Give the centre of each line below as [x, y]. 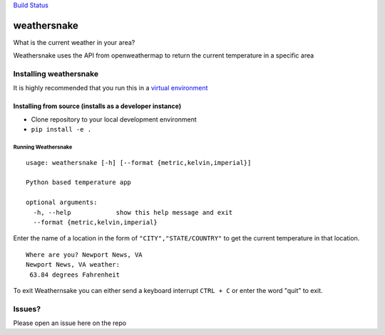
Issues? [27, 309]
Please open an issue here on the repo [70, 323]
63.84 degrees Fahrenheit [75, 275]
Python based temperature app [79, 182]
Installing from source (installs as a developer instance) [97, 106]
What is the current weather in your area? [74, 42]
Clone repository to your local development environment [114, 119]
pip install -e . [61, 129]
